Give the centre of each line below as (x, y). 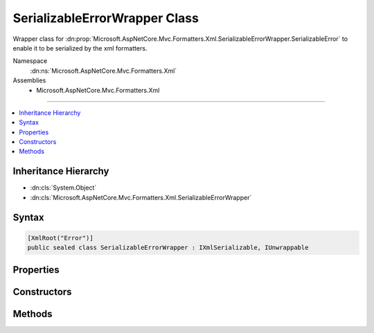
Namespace (30, 61)
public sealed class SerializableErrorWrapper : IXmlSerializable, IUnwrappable (168, 248)
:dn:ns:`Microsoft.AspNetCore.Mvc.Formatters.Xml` (104, 71)
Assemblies (29, 80)
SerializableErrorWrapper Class (106, 18)
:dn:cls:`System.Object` (63, 188)
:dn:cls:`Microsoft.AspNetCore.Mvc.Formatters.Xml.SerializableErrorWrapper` (141, 197)
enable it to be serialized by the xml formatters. (80, 48)
